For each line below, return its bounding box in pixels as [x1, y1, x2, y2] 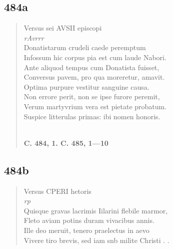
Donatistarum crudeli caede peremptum [23, 42, 146, 53]
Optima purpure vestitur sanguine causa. [23, 81, 149, 92]
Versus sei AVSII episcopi [23, 23, 102, 33]
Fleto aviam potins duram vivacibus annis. [23, 215, 154, 225]
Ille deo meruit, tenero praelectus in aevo [23, 224, 149, 235]
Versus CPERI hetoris [23, 185, 91, 196]
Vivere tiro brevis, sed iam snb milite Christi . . [23, 234, 169, 245]
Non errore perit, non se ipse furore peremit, [23, 91, 160, 102]
